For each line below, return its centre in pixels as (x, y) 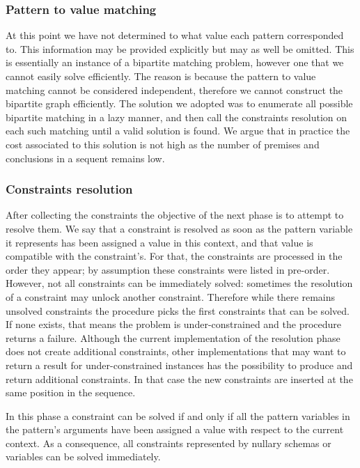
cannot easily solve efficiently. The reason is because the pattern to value (161, 76)
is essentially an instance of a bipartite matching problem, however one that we (175, 62)
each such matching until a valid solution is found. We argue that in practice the (178, 131)
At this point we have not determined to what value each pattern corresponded (175, 35)
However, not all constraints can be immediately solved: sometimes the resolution (179, 283)
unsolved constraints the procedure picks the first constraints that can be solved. (178, 310)
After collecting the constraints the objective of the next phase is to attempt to (175, 215)
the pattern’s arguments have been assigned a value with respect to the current (175, 429)
